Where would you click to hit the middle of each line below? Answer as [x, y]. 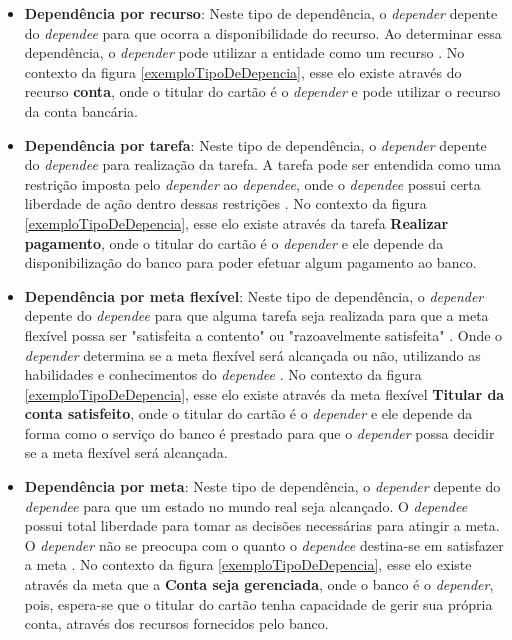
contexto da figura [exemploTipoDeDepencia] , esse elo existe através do [243, 71]
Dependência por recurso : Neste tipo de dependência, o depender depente [261, 13]
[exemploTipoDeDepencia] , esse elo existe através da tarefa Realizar [236, 222]
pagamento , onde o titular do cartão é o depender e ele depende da [234, 242]
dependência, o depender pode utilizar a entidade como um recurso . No [244, 52]
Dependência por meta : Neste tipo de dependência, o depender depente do [262, 486]
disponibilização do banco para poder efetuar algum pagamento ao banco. [250, 262]
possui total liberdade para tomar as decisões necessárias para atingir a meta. [262, 525]
